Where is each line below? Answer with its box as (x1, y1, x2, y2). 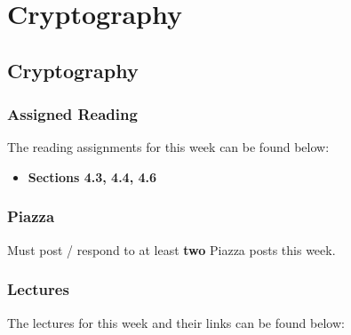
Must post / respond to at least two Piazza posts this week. (7, 240, 336, 259)
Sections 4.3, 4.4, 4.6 (28, 167, 157, 186)
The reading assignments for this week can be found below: (7, 138, 330, 156)
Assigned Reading (7, 103, 138, 125)
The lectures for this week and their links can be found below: (7, 313, 345, 331)
